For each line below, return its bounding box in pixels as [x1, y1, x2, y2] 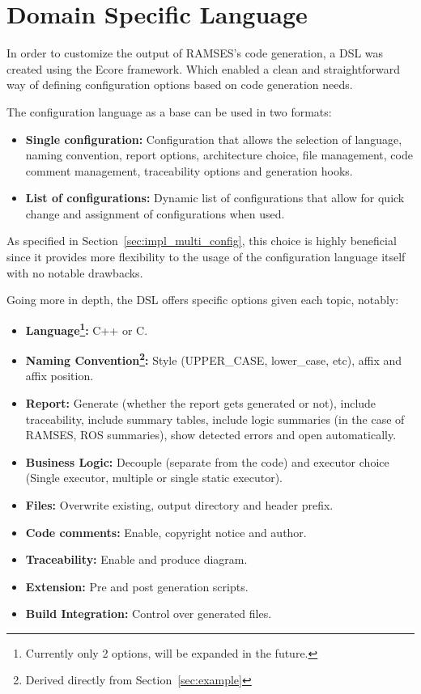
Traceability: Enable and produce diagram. [25, 551, 248, 568]
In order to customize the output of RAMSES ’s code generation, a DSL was [6, 44, 384, 61]
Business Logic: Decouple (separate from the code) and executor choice [25, 453, 389, 470]
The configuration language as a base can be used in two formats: [6, 103, 332, 120]
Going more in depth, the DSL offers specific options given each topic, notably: [6, 291, 399, 308]
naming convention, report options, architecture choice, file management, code [25, 146, 413, 163]
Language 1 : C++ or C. [25, 319, 148, 338]
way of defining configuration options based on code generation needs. [6, 76, 353, 93]
